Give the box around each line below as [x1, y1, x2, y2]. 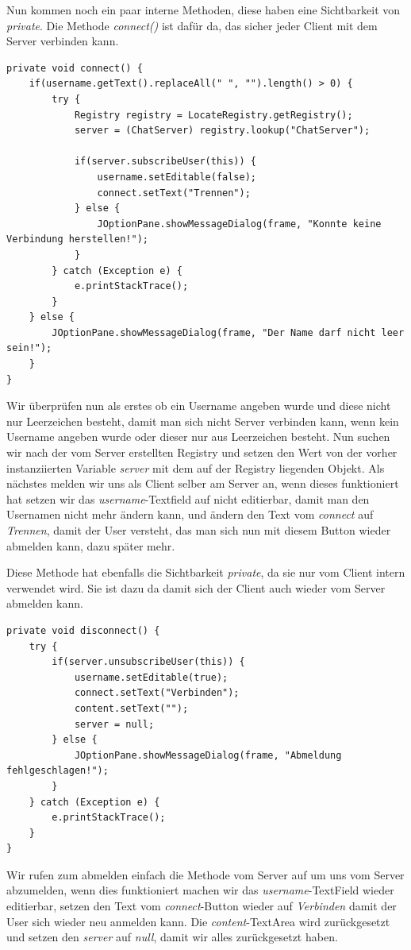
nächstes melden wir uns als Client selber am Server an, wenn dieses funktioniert [6, 475, 399, 492]
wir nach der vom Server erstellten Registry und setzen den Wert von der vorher [6, 444, 398, 461]
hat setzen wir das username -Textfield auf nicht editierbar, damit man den [6, 490, 370, 507]
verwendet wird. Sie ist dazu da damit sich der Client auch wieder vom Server [6, 579, 386, 596]
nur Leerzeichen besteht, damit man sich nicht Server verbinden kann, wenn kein [6, 412, 399, 429]
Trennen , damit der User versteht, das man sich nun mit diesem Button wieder [6, 522, 391, 538]
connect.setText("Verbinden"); [74, 687, 240, 699]
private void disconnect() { [6, 624, 160, 636]
